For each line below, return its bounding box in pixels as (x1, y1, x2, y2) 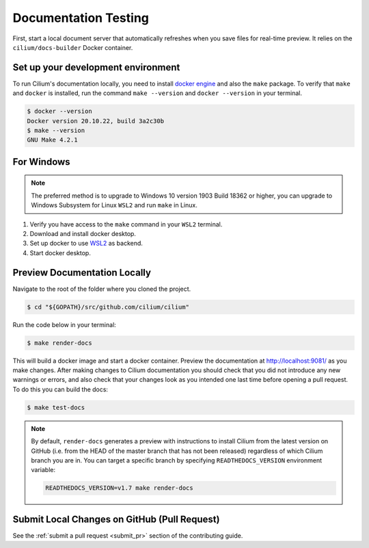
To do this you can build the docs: (12, 385, 109, 393)
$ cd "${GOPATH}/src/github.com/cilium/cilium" (27, 303, 189, 311)
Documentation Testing (12, 10, 150, 25)
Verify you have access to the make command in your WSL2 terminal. (29, 220, 223, 229)
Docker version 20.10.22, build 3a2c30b (27, 117, 164, 125)
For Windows (12, 156, 71, 168)
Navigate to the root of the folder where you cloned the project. (12, 285, 191, 293)
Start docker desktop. (29, 248, 92, 257)
